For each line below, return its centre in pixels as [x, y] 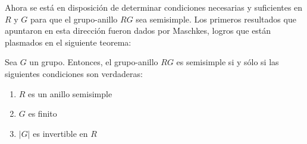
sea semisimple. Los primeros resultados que [216, 19]
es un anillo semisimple [70, 93]
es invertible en [60, 133]
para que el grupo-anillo [74, 19]
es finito [43, 113]
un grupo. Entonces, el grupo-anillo [94, 62]
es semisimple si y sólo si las [228, 62]
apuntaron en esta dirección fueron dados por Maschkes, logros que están [138, 31]
